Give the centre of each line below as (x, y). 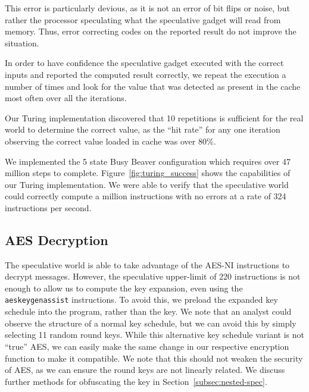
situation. (22, 43)
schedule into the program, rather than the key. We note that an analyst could (148, 311)
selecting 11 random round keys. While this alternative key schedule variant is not (154, 335)
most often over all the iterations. (66, 98)
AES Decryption (57, 239)
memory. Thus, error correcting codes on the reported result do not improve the (151, 31)
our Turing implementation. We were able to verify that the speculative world (147, 184)
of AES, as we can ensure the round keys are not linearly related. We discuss (145, 370)
